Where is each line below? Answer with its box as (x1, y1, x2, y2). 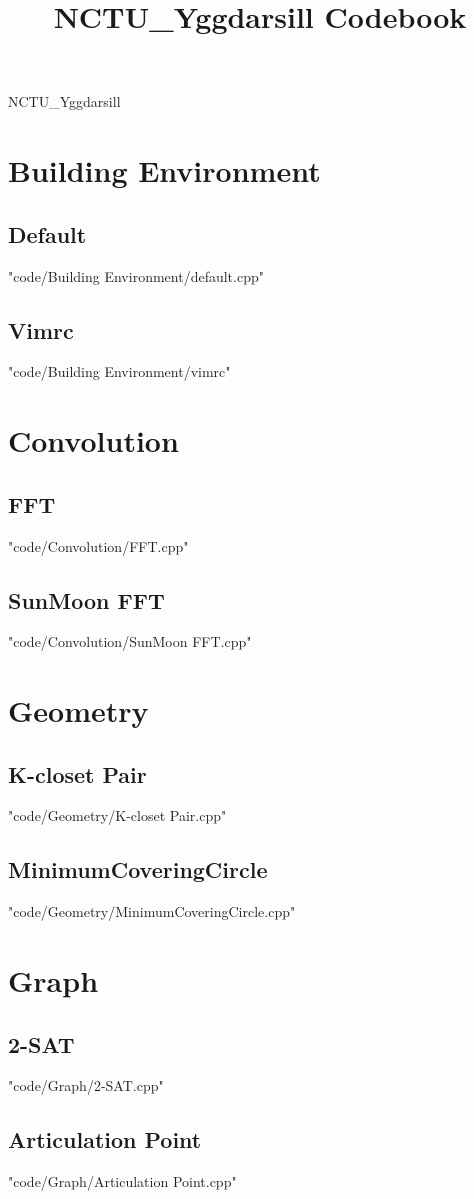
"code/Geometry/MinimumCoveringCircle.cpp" (8, 901, 296, 922)
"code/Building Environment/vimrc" (8, 361, 231, 382)
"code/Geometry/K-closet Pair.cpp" (8, 805, 227, 826)
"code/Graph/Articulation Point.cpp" (8, 1171, 237, 1192)
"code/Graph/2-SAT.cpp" (8, 1075, 164, 1096)
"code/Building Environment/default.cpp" (8, 265, 264, 286)
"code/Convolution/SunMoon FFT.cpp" (8, 631, 252, 652)
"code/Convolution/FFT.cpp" (8, 535, 189, 556)
